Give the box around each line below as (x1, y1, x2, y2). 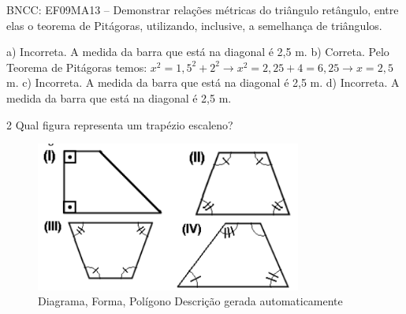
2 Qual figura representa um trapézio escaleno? (6, 116, 233, 133)
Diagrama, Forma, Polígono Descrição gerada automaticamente (38, 293, 343, 309)
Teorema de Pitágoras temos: (6, 58, 147, 75)
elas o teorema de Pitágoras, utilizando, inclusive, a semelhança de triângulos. (6, 17, 382, 33)
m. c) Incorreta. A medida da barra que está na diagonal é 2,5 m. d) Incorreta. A (6, 74, 400, 91)
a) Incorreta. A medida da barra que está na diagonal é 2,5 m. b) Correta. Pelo (6, 43, 389, 60)
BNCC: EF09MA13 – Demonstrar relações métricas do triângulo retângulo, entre (6, 2, 399, 17)
